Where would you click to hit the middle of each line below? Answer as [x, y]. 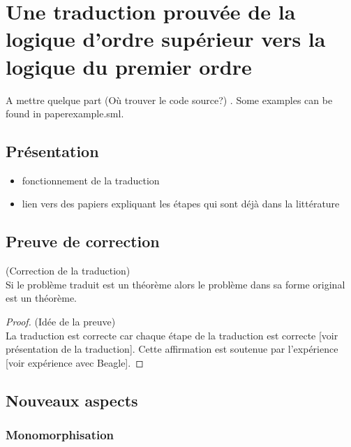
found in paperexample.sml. [65, 113]
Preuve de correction [83, 241]
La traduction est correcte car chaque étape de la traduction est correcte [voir [172, 335]
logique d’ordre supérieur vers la [166, 39]
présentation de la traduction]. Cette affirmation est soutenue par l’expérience [172, 349]
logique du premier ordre [129, 66]
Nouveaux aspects [72, 400]
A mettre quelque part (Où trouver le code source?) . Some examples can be [169, 100]
